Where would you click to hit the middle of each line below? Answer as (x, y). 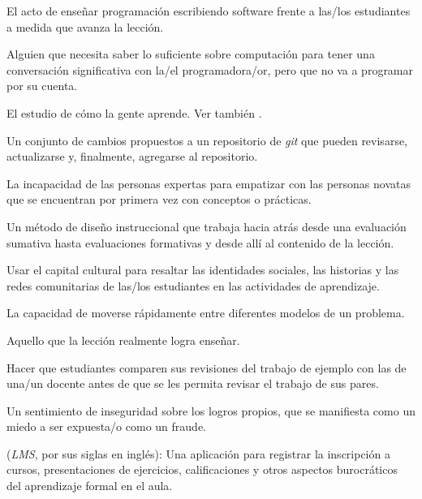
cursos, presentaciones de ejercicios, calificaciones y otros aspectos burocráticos (202, 469)
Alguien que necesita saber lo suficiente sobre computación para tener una (191, 54)
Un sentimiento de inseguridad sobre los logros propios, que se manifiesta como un (211, 410)
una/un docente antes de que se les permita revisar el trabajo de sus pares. (193, 383)
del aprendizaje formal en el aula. (90, 486)
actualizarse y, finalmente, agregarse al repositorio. (132, 156)
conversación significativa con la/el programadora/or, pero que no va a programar (210, 69)
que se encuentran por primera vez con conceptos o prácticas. (159, 199)
